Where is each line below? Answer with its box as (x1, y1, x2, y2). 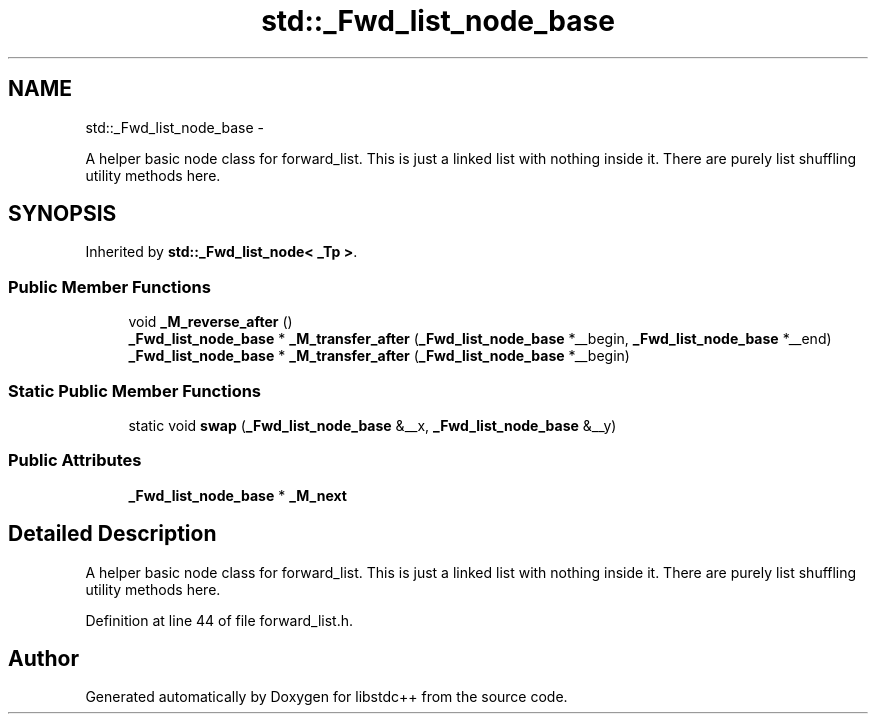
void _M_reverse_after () (128, 313, 293, 331)
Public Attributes (8, 450, 142, 471)
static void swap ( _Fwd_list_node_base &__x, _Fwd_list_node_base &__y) (128, 416, 617, 434)
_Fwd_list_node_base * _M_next (128, 486, 347, 504)
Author (8, 645, 79, 671)
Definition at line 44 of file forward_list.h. (85, 611, 354, 629)
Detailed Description (8, 521, 217, 547)
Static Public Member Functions (8, 380, 262, 401)
